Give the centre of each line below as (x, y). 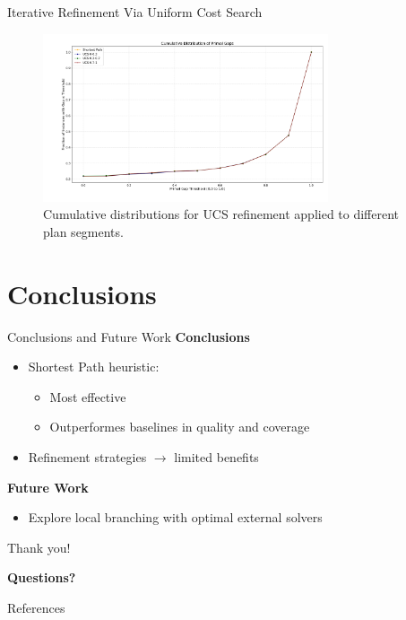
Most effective (88, 396)
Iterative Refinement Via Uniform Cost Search (135, 12)
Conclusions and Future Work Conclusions (129, 336)
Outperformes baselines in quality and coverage (180, 427)
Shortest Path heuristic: (94, 367)
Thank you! (39, 547)
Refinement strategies (87, 457)
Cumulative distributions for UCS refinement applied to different (221, 214)
